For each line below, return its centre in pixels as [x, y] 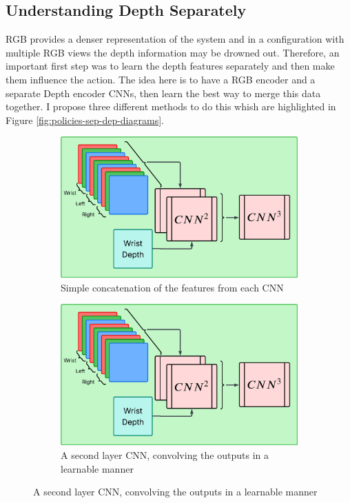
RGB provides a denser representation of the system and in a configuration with [175, 39]
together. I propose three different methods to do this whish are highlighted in [171, 106]
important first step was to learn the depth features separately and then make [170, 66]
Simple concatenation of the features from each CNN [172, 287]
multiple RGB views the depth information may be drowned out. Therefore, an [173, 52]
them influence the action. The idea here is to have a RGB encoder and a [161, 79]
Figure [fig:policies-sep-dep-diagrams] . [85, 120]
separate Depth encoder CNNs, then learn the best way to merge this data [163, 93]
